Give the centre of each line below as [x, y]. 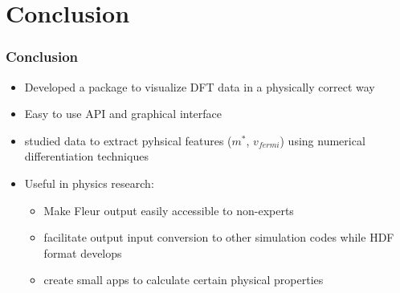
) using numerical [322, 140]
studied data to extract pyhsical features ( [128, 140]
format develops [83, 252]
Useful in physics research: [89, 183]
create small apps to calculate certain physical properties [184, 280]
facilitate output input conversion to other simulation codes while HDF [219, 237]
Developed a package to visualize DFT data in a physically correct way [200, 86]
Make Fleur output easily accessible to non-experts [169, 210]
